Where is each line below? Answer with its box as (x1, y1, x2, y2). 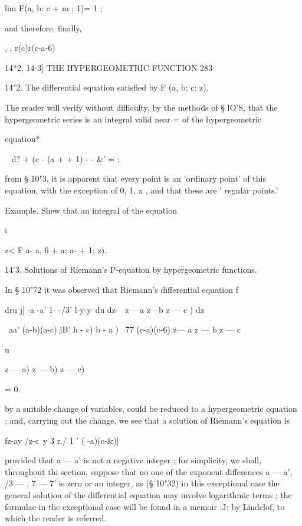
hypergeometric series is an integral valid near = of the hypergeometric (5, 112, 261, 125)
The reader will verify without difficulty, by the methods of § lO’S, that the (5, 101, 278, 113)
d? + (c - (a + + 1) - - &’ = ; (11, 152, 120, 164)
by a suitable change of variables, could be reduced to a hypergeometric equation (5, 402, 297, 415)
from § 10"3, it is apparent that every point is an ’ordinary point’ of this (5, 172, 266, 185)
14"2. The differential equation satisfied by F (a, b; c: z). (5, 81, 209, 93)
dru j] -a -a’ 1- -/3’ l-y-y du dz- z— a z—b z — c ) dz (5, 303, 204, 315)
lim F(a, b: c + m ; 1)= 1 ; (5, 2, 103, 14)
